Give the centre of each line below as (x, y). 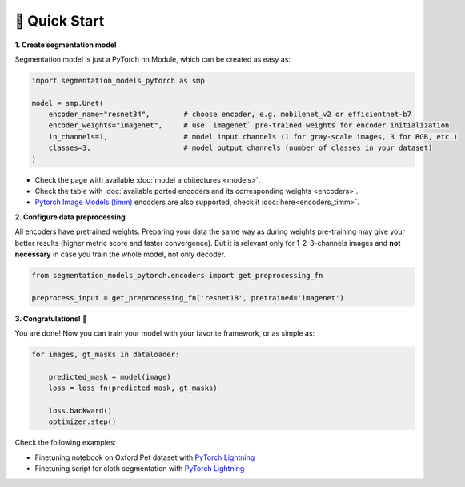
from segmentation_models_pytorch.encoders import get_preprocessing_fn (177, 275)
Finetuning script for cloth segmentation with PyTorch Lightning (140, 469)
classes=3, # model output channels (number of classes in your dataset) (241, 148)
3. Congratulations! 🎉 (51, 318)
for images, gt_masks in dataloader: (106, 355)
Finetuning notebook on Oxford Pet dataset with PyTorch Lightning (145, 457)
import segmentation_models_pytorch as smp (118, 80)
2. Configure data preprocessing (70, 217)
